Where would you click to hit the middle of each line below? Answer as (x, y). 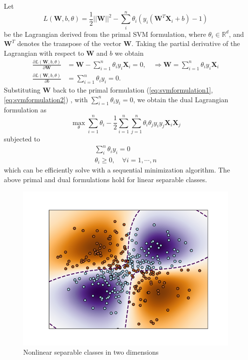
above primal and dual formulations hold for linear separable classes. (106, 180)
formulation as (25, 110)
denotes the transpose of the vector (69, 43)
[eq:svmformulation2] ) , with (46, 99)
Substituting (22, 89)
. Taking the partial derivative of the (186, 43)
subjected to (22, 139)
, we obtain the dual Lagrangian (181, 99)
